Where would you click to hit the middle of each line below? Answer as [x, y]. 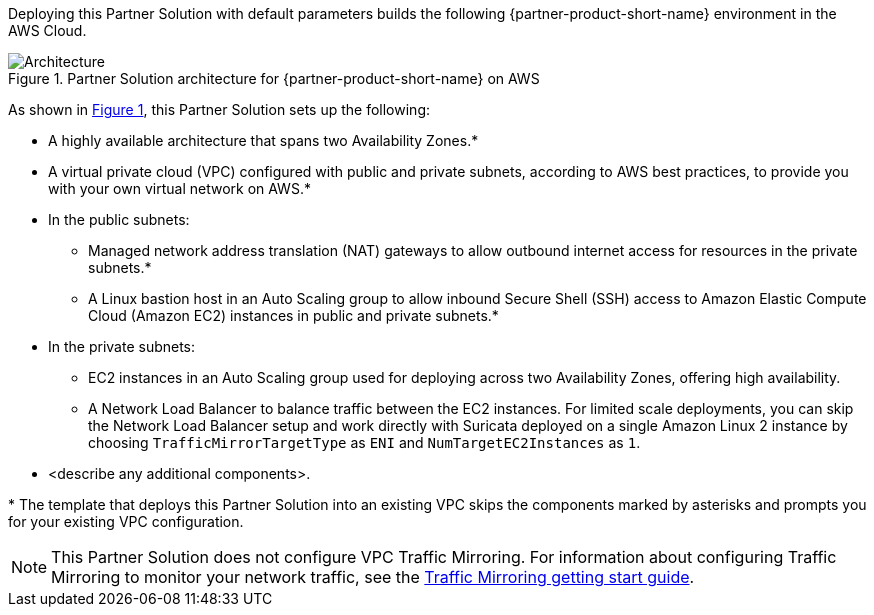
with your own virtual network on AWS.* [179, 188]
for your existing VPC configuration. [126, 521]
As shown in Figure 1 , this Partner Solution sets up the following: [219, 109]
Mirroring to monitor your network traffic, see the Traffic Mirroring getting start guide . [373, 577]
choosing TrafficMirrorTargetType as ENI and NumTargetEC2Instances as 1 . [364, 442]
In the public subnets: [119, 219]
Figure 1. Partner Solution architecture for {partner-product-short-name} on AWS [274, 78]
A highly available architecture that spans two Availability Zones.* [263, 140]
